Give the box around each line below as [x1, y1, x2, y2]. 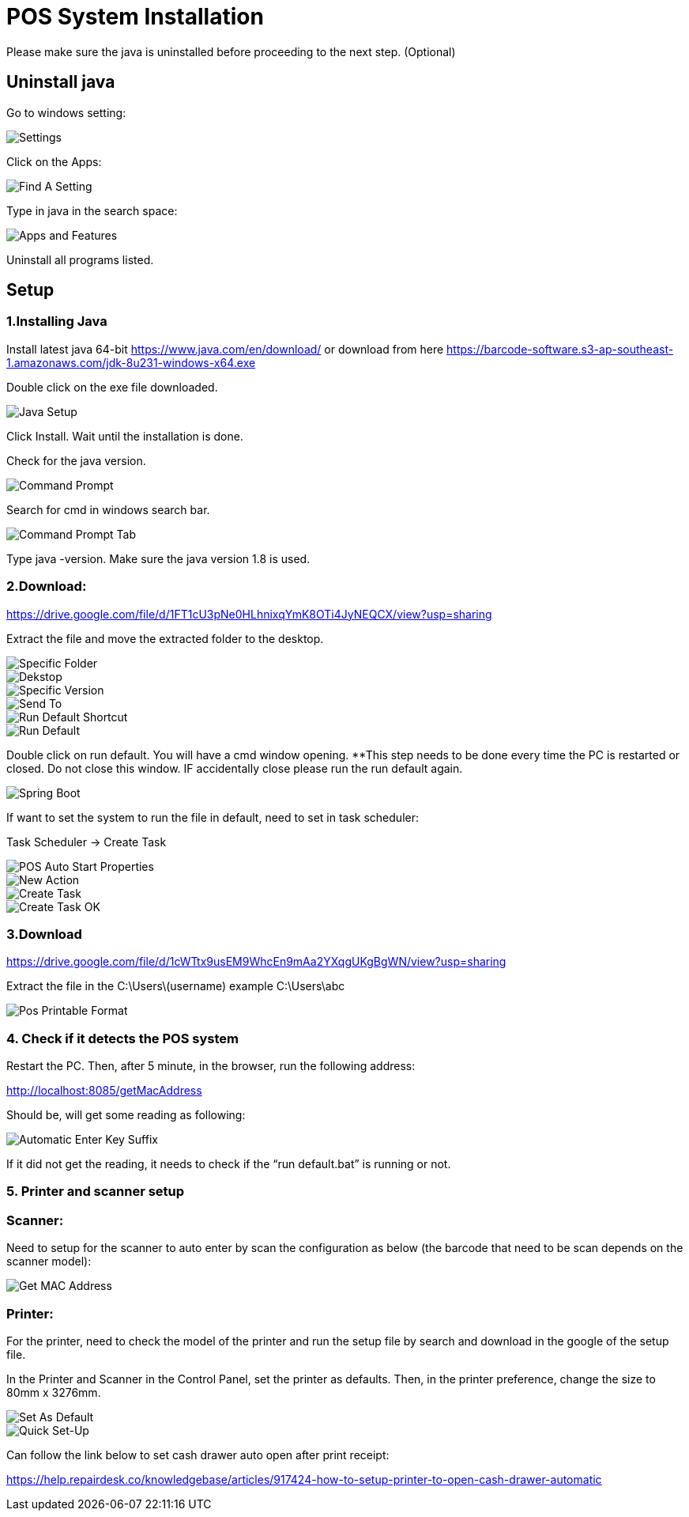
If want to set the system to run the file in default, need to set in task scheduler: [6, 810, 419, 824]
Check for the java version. [6, 453, 146, 467]
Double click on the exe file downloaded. [6, 380, 218, 394]
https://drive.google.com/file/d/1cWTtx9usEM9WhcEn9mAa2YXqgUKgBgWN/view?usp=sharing [6, 955, 506, 969]
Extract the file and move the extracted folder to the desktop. [6, 631, 324, 645]
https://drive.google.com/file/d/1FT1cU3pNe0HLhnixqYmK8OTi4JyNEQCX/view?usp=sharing [6, 607, 492, 621]
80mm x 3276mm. [6, 1385, 101, 1399]
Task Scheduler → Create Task [6, 834, 167, 849]
